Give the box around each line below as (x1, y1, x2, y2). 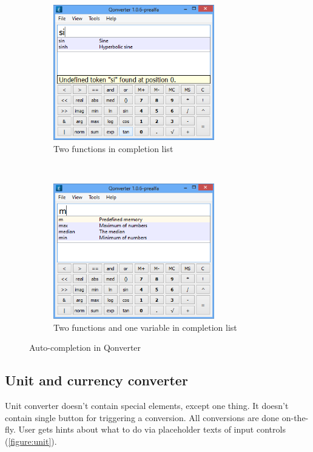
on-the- (281, 411, 309, 424)
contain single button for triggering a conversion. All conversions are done (5, 411, 280, 424)
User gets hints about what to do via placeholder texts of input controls (18, 423, 286, 436)
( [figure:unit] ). (5, 434, 57, 447)
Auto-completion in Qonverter (29, 341, 141, 354)
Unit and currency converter (5, 371, 188, 390)
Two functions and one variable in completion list (53, 321, 237, 333)
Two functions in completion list (53, 142, 173, 155)
